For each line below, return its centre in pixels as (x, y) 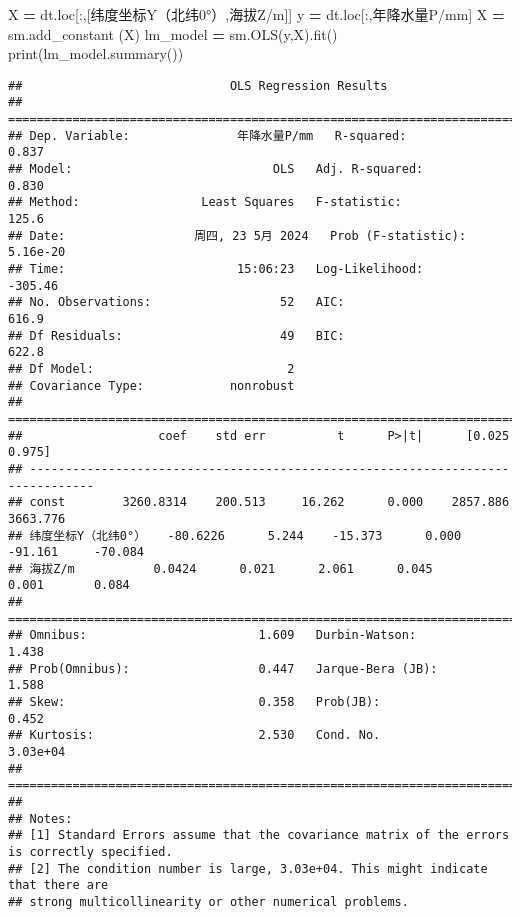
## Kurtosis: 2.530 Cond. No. (194, 735)
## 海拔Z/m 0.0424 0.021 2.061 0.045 (220, 568)
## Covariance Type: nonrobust (151, 385)
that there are (58, 885)
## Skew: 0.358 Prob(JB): (194, 702)
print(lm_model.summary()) (96, 53)
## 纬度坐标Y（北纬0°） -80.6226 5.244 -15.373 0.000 (235, 535)
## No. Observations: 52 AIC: (176, 302)
